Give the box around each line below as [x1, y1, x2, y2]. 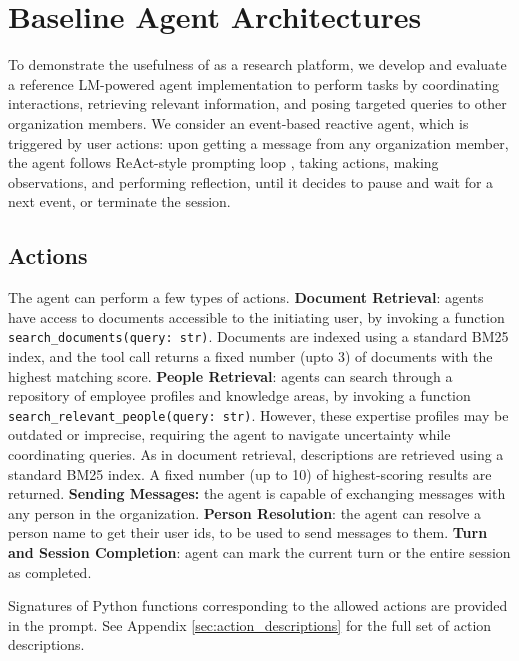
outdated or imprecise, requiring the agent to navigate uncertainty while [8, 424, 451, 445]
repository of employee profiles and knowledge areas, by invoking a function [8, 385, 471, 406]
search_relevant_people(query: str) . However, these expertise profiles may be [8, 404, 509, 425]
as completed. [8, 561, 92, 582]
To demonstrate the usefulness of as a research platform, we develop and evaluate [8, 54, 507, 75]
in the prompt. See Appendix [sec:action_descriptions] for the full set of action [8, 614, 492, 635]
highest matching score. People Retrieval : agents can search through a [8, 365, 453, 386]
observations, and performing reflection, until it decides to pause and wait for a [8, 171, 494, 192]
